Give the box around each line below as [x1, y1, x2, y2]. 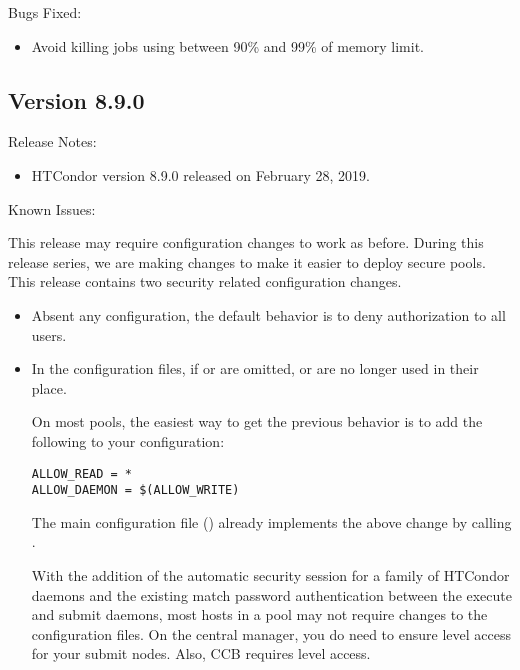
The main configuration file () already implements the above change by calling [31, 511, 512, 532]
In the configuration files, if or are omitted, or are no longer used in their [31, 358, 479, 379]
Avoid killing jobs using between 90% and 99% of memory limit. [31, 35, 424, 56]
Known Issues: [8, 198, 96, 219]
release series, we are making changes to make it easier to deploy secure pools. [8, 251, 486, 272]
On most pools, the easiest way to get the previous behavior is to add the [31, 411, 483, 432]
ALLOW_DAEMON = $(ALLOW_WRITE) [31, 483, 240, 498]
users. [31, 324, 67, 345]
